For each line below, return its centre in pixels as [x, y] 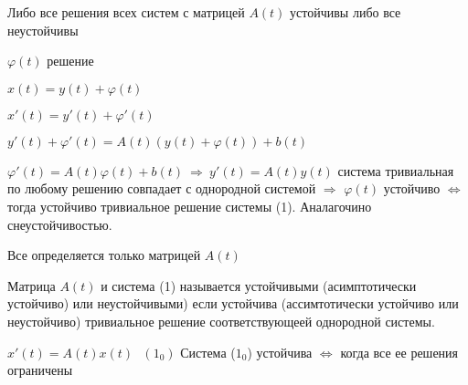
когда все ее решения [399, 352]
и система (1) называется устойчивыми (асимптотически [259, 285]
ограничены [40, 370]
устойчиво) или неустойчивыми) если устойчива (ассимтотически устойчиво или [233, 303]
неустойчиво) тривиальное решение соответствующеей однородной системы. [221, 321]
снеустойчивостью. [60, 224]
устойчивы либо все [346, 12]
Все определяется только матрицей [104, 255]
